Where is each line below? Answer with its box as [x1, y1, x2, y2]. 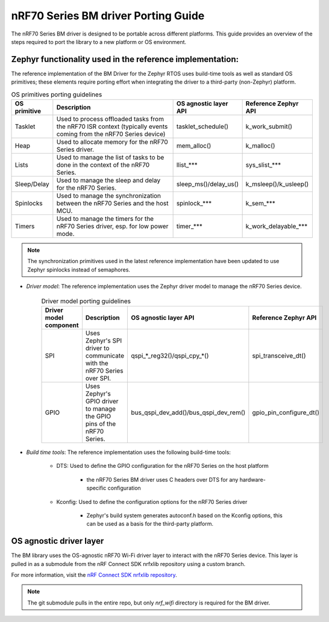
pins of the [85, 419, 116, 428]
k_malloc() [245, 142, 275, 150]
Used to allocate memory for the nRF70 [56, 138, 168, 146]
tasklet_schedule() [176, 122, 229, 131]
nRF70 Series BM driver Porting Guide [11, 9, 205, 22]
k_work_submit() [245, 122, 292, 131]
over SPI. [85, 374, 111, 382]
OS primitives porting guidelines [11, 90, 102, 99]
